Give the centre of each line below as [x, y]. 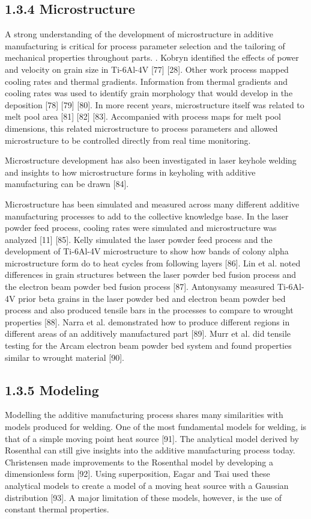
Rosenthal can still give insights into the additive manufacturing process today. [150, 450]
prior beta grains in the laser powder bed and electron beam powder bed [152, 298]
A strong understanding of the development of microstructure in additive [139, 34]
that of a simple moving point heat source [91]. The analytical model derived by [152, 438]
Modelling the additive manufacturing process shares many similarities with [144, 415]
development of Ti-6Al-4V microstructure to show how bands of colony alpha [147, 251]
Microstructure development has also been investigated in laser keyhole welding [151, 160]
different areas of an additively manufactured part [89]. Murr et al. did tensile [148, 333]
